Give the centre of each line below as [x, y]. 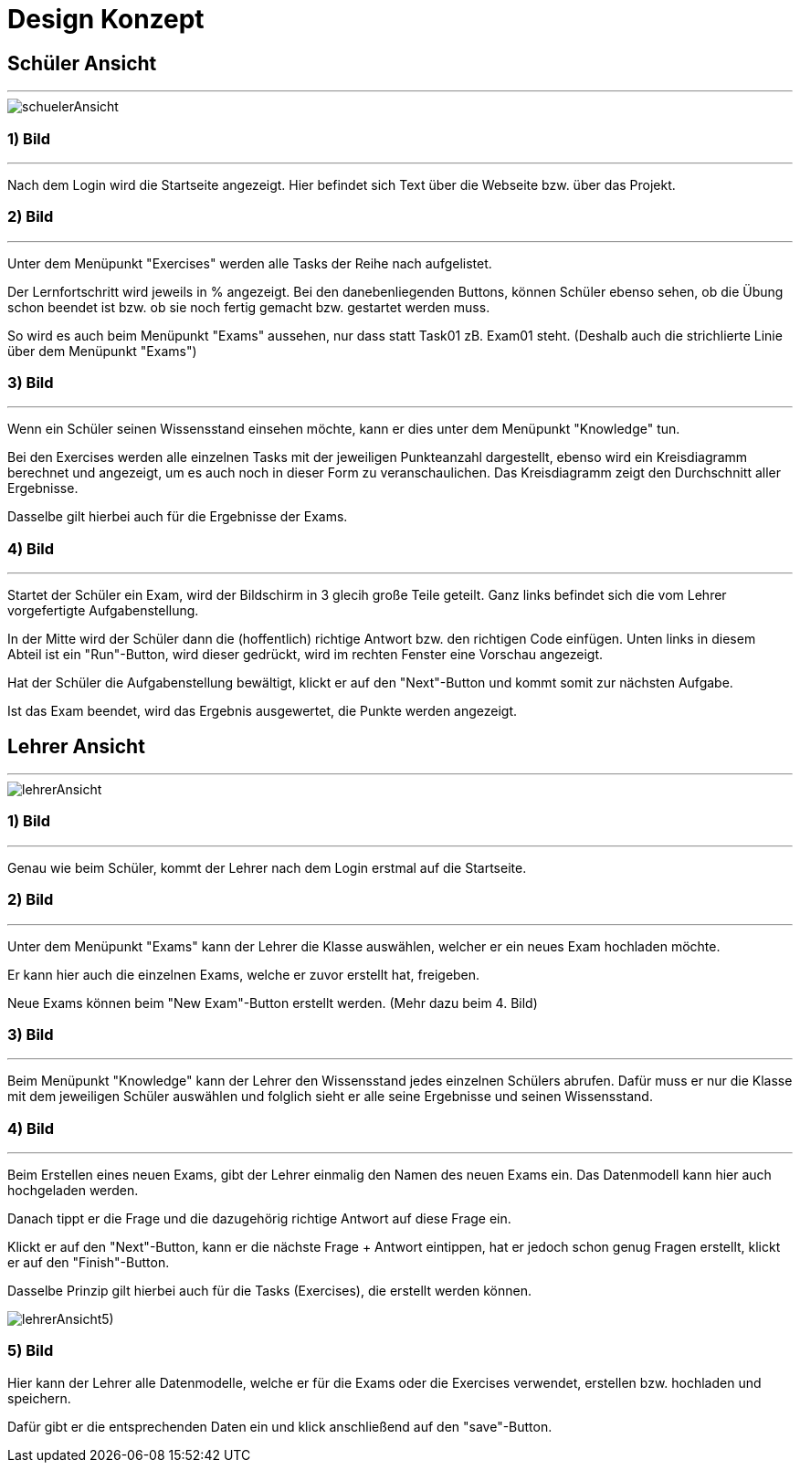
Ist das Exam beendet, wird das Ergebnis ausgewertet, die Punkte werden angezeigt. [263, 711]
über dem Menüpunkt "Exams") [102, 351]
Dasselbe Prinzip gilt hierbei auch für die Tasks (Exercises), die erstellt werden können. [270, 1291]
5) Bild [31, 1351]
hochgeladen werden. [73, 1191]
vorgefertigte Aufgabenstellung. [103, 611]
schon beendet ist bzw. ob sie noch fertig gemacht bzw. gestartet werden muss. [249, 307]
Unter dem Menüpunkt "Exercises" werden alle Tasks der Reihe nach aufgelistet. [250, 263]
